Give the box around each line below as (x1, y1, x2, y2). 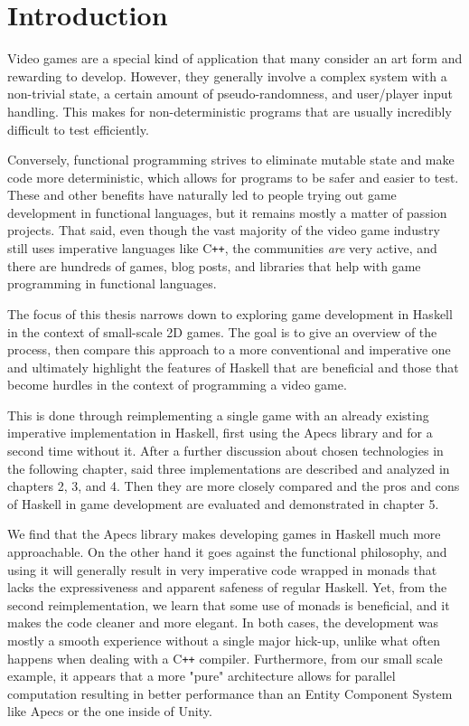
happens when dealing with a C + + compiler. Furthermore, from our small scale (7, 648, 443, 667)
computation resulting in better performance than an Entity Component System (7, 684, 453, 702)
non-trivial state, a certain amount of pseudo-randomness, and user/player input (7, 84, 453, 103)
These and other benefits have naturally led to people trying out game (7, 185, 397, 204)
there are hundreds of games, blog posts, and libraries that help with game (7, 256, 421, 275)
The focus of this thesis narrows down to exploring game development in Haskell (7, 304, 453, 323)
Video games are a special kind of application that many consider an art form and (7, 49, 463, 68)
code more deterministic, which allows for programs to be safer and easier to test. (7, 167, 459, 186)
